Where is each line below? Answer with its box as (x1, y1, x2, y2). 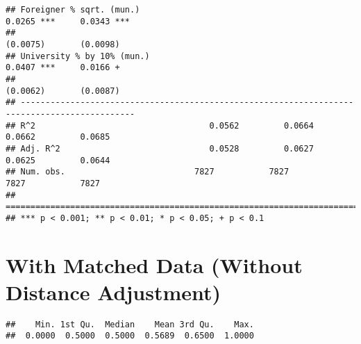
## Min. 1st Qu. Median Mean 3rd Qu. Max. (6, 319, 254, 329)
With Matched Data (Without (6, 250, 303, 279)
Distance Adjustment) (6, 277, 221, 306)
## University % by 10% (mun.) (6, 51, 150, 61)
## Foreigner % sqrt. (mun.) (6, 5, 140, 15)
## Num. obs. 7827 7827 (6, 167, 289, 177)
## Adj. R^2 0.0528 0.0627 (6, 143, 314, 154)
